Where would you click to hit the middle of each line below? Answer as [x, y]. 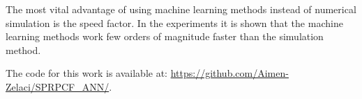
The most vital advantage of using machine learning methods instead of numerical [181, 9]
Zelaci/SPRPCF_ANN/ [58, 86]
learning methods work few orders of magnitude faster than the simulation [165, 36]
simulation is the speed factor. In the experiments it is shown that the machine [174, 22]
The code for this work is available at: [86, 73]
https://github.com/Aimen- [229, 73]
